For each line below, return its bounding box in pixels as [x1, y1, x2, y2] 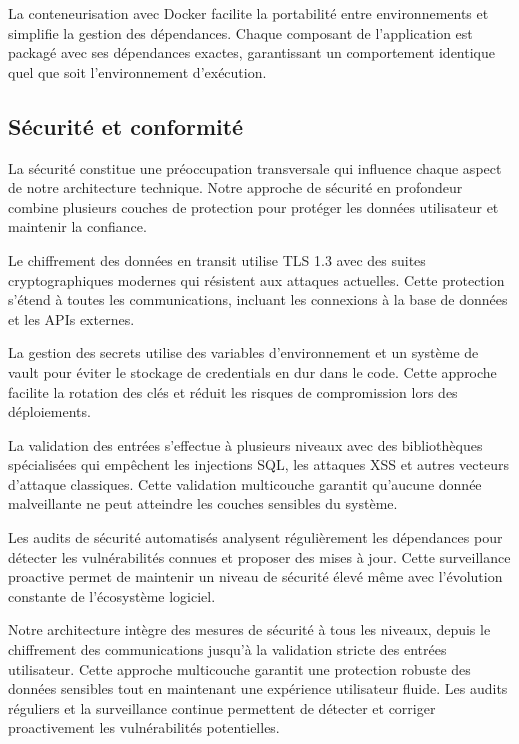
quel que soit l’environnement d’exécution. [8, 61, 267, 82]
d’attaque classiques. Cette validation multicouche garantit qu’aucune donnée [8, 473, 482, 494]
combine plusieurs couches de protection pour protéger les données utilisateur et [8, 196, 499, 217]
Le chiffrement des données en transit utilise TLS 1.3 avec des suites [8, 249, 426, 270]
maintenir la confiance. [8, 216, 147, 237]
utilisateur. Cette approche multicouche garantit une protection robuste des [8, 658, 471, 679]
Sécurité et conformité [8, 110, 244, 141]
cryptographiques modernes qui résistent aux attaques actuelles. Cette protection [8, 269, 505, 290]
